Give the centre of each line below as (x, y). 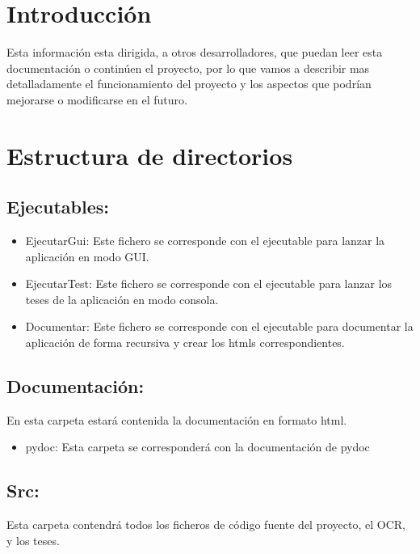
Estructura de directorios (150, 155)
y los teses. (33, 540)
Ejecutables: (58, 207)
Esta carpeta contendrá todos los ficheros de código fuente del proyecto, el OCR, (206, 524)
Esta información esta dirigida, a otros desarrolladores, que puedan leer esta (195, 52)
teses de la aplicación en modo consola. (122, 299)
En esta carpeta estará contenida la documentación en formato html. (177, 419)
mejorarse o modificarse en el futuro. (97, 99)
